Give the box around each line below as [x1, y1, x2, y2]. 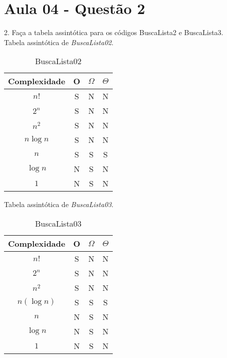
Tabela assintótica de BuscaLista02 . [4, 37, 114, 47]
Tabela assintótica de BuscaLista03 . [4, 199, 114, 210]
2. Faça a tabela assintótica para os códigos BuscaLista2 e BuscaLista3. [4, 27, 223, 38]
